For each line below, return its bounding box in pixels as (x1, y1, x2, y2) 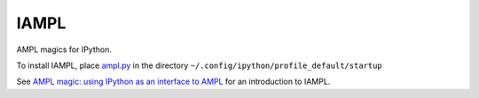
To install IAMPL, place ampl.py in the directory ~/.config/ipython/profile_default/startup (16, 60, 383, 71)
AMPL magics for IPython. (16, 44, 113, 55)
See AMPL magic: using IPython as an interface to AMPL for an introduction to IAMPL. (16, 76, 331, 87)
